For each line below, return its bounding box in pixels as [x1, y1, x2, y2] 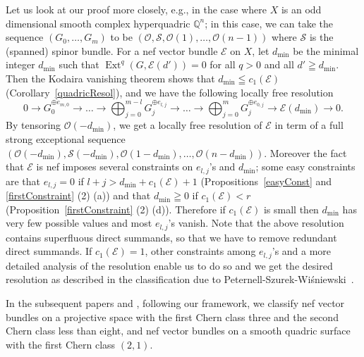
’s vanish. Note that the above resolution [168, 215, 344, 230]
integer [6, 57, 35, 72]
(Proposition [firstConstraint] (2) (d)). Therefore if [6, 201, 226, 216]
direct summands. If [6, 244, 92, 258]
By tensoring [6, 118, 61, 132]
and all [264, 57, 294, 72]
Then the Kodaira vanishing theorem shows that [6, 70, 215, 85]
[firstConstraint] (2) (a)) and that [6, 188, 151, 203]
